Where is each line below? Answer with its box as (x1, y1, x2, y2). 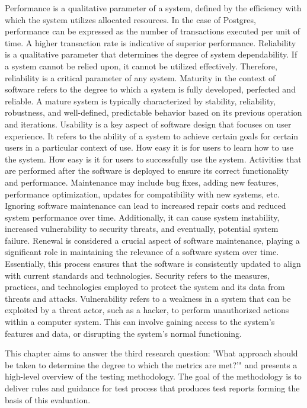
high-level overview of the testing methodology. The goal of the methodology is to (5, 370, 302, 383)
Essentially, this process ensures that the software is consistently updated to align (5, 257, 301, 270)
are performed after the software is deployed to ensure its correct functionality (5, 164, 289, 177)
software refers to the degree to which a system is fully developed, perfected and (5, 83, 296, 95)
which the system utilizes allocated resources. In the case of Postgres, (5, 13, 256, 26)
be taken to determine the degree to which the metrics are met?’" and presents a (5, 358, 298, 371)
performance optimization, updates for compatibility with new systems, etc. (5, 187, 280, 200)
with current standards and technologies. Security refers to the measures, (5, 269, 270, 281)
